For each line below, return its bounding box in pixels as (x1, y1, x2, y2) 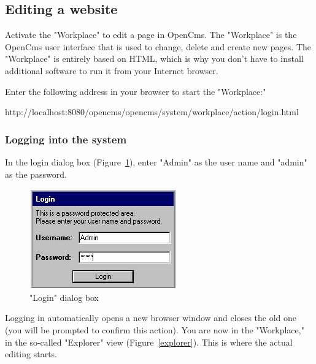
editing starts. (5, 347, 57, 360)
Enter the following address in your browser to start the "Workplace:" (5, 85, 266, 97)
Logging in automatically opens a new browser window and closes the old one (5, 311, 297, 324)
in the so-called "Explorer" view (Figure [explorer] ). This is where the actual (5, 335, 293, 348)
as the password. (5, 167, 67, 180)
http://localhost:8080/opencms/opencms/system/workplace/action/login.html (5, 105, 299, 118)
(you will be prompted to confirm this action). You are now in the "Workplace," (5, 323, 304, 336)
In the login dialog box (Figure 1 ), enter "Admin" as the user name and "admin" (5, 155, 307, 168)
